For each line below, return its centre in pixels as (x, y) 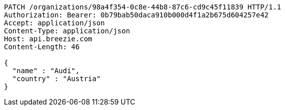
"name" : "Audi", (46, 71)
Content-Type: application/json (67, 31)
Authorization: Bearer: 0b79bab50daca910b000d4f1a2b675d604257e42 (137, 15)
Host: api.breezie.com (48, 39)
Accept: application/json (55, 23)
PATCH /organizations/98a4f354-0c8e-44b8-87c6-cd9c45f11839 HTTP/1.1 (143, 7)
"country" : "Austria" (56, 79)
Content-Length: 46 (42, 47)
